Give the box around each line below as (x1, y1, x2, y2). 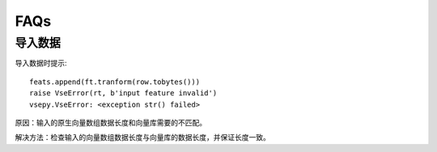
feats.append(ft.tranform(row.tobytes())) (29, 77, 201, 87)
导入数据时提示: (15, 58, 68, 68)
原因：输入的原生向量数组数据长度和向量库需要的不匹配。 (15, 117, 206, 127)
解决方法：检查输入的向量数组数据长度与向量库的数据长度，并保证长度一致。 (15, 133, 270, 142)
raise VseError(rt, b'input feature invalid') (29, 89, 218, 98)
